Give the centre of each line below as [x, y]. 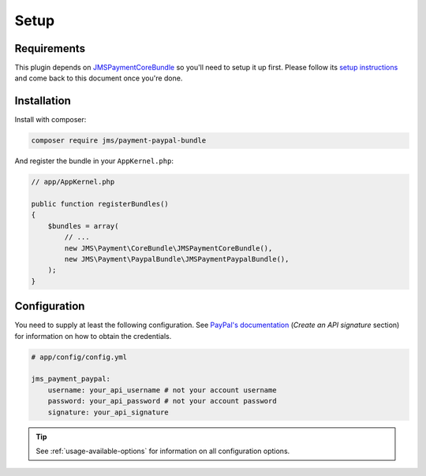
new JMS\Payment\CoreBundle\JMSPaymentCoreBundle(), [168, 248]
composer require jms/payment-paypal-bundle [119, 141]
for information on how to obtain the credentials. [93, 336]
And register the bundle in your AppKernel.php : [94, 161]
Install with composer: [50, 120]
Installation [43, 101]
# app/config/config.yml [79, 357]
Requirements [50, 48]
